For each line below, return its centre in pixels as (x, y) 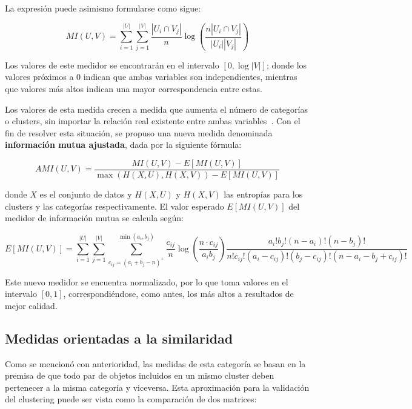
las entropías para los (263, 194)
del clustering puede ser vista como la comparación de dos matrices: (131, 399)
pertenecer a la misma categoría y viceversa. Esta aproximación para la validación (157, 387)
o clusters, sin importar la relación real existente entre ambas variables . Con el (153, 121)
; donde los (287, 65)
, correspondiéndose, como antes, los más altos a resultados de (178, 294)
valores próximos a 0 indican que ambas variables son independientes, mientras (151, 77)
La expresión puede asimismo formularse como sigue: (103, 8)
